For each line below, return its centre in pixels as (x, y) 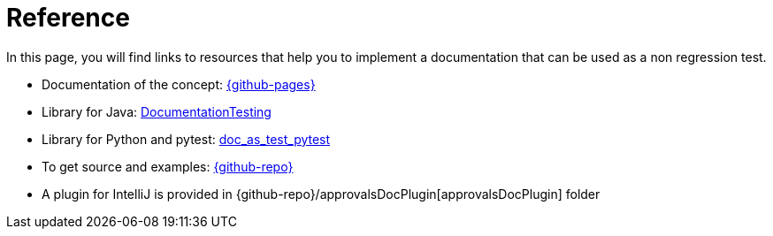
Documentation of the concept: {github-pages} (179, 84)
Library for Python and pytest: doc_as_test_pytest (186, 139)
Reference (68, 18)
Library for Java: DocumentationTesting (157, 111)
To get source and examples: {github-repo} (168, 166)
